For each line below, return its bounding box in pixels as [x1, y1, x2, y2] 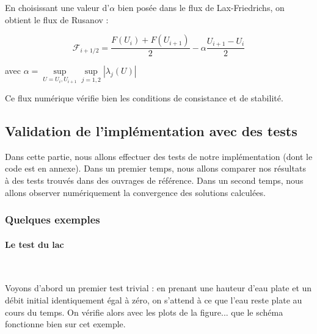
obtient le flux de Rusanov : [5, 13, 109, 26]
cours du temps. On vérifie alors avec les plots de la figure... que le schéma [5, 305, 283, 318]
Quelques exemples [5, 212, 100, 227]
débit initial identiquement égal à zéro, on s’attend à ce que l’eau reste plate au [5, 294, 302, 307]
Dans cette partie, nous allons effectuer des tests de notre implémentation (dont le [5, 150, 313, 162]
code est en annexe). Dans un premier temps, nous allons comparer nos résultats [5, 162, 306, 175]
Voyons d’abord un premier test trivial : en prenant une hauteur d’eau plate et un [5, 281, 312, 294]
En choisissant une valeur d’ [5, 1, 110, 13]
